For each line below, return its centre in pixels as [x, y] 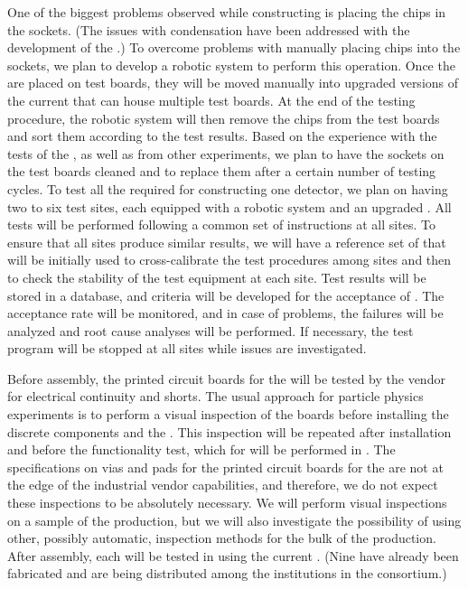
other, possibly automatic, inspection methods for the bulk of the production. [222, 538]
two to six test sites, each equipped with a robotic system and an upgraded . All [229, 206]
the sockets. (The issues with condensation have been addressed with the [209, 29]
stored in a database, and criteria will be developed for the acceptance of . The [226, 295]
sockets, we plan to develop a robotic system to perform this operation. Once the [231, 65]
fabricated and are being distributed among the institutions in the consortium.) [227, 573]
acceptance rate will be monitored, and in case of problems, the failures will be [225, 313]
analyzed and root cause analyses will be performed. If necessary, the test [211, 330]
